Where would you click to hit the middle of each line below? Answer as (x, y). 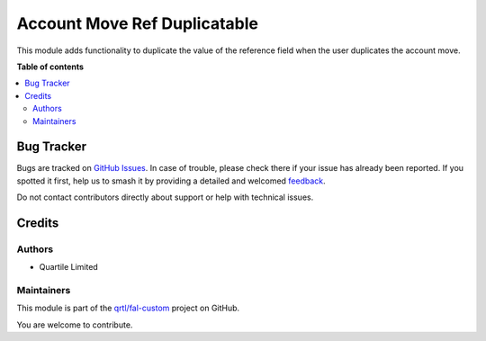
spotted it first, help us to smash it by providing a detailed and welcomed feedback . (171, 181)
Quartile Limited (68, 267)
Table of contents (50, 67)
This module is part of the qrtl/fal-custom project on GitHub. (128, 308)
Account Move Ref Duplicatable (138, 23)
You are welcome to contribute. (75, 325)
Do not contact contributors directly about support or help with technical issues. (165, 197)
